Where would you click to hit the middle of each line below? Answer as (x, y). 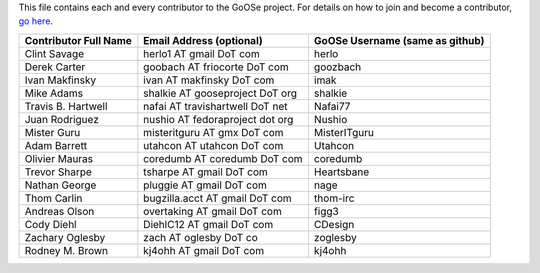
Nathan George (60, 185)
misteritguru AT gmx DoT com (213, 132)
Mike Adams (54, 93)
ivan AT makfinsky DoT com (209, 80)
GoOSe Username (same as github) (399, 40)
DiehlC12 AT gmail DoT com (208, 224)
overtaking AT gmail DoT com (212, 211)
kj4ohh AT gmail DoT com (204, 250)
